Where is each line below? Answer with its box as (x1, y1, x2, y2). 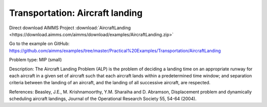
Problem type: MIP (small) (9, 57, 62, 63)
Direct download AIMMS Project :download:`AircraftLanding (9, 25, 131, 31)
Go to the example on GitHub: (9, 41, 70, 47)
